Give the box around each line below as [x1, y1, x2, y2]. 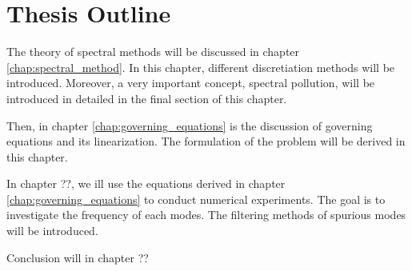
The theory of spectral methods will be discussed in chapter [6, 43, 300, 60]
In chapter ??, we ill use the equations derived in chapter [6, 175, 286, 192]
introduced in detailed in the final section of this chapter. [6, 90, 287, 106]
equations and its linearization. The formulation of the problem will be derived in [6, 133, 406, 149]
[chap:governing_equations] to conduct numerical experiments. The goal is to [6, 190, 386, 207]
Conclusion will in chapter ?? [6, 249, 149, 265]
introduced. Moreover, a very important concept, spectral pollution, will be [6, 74, 375, 91]
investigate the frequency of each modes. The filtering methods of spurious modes [6, 206, 406, 223]
